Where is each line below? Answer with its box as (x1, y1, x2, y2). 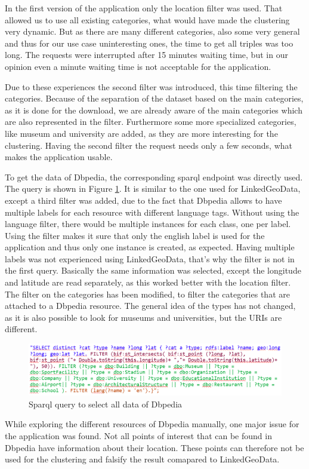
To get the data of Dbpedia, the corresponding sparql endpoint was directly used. (5, 170, 303, 183)
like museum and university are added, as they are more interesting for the (5, 127, 278, 139)
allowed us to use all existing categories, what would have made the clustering (5, 13, 290, 26)
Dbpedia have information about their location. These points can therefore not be (5, 441, 304, 453)
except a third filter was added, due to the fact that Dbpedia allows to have (5, 194, 282, 206)
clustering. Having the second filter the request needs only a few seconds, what (5, 139, 292, 151)
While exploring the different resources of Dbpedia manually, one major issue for (5, 418, 299, 430)
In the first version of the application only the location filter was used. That (5, 2, 283, 14)
